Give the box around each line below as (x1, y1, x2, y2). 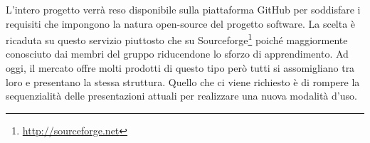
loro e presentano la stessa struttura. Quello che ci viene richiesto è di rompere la (6, 74, 360, 89)
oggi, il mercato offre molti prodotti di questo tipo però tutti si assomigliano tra (6, 60, 355, 75)
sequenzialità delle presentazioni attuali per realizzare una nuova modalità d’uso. (6, 88, 357, 103)
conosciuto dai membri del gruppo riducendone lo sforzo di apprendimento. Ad (6, 46, 349, 61)
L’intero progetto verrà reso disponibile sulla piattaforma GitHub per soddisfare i (6, 2, 361, 16)
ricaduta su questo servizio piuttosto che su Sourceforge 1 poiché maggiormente (6, 31, 348, 47)
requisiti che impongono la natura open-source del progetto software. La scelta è (6, 16, 356, 31)
